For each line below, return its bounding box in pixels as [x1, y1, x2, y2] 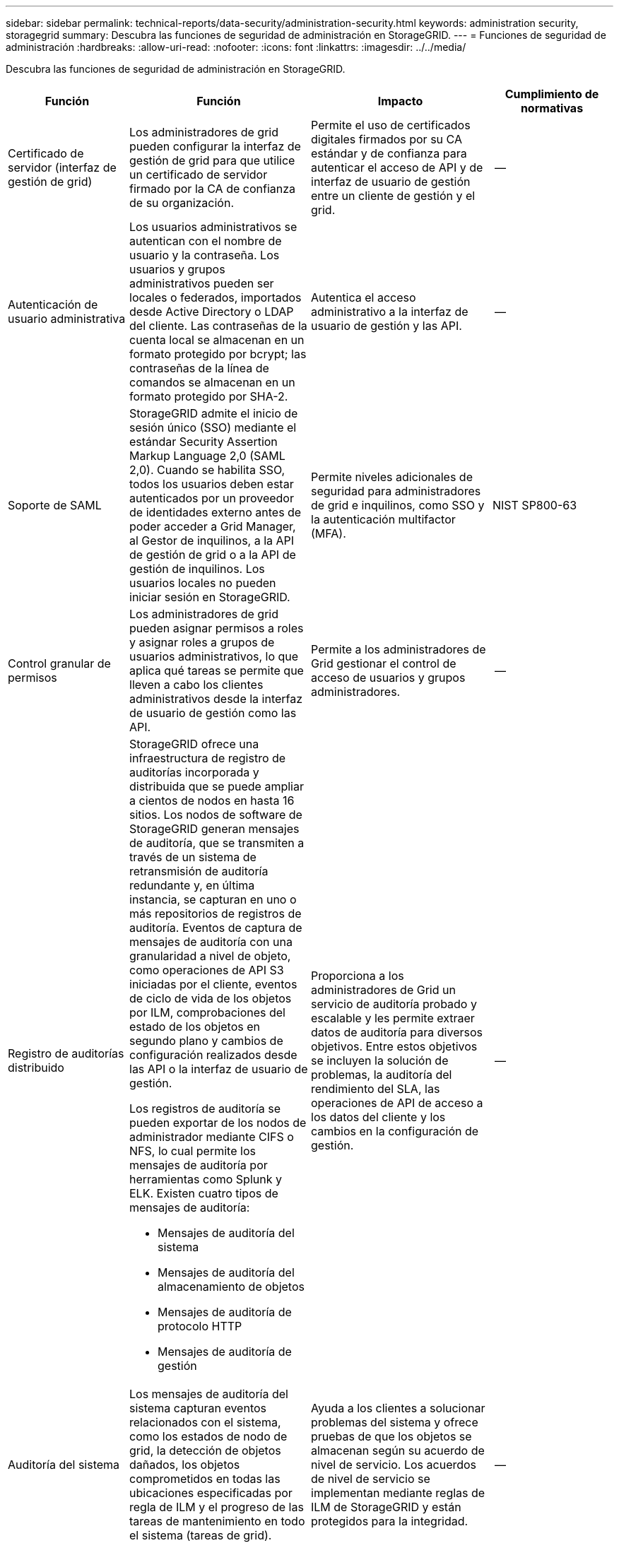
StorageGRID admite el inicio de [129, 406, 298, 420]
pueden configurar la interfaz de [129, 139, 301, 153]
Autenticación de [8, 297, 98, 312]
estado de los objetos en [129, 1019, 260, 1034]
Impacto [377, 94, 423, 108]
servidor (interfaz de [8, 160, 117, 175]
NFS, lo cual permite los [129, 1144, 256, 1158]
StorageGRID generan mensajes [129, 822, 300, 836]
